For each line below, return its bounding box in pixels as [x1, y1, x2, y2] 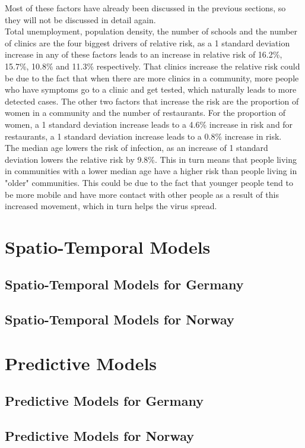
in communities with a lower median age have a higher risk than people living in [5, 165, 297, 177]
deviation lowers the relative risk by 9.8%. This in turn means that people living [5, 153, 297, 165]
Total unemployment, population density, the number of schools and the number [5, 25, 298, 37]
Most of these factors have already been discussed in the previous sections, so [5, 2, 286, 14]
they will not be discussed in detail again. [5, 13, 156, 26]
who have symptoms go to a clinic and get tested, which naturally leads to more [5, 83, 297, 96]
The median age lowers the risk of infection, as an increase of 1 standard [5, 141, 268, 154]
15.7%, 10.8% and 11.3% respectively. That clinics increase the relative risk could [5, 59, 300, 72]
